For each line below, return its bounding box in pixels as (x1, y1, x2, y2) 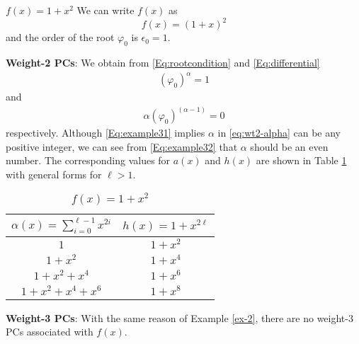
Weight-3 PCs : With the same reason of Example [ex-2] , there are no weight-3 (6, 310, 353, 325)
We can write (76, 3, 135, 17)
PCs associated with (6, 324, 93, 339)
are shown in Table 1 (256, 153, 347, 168)
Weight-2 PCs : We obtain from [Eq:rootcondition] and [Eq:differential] (6, 55, 320, 69)
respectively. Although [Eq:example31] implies (6, 125, 205, 140)
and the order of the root (6, 30, 115, 45)
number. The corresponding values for (6, 153, 171, 168)
